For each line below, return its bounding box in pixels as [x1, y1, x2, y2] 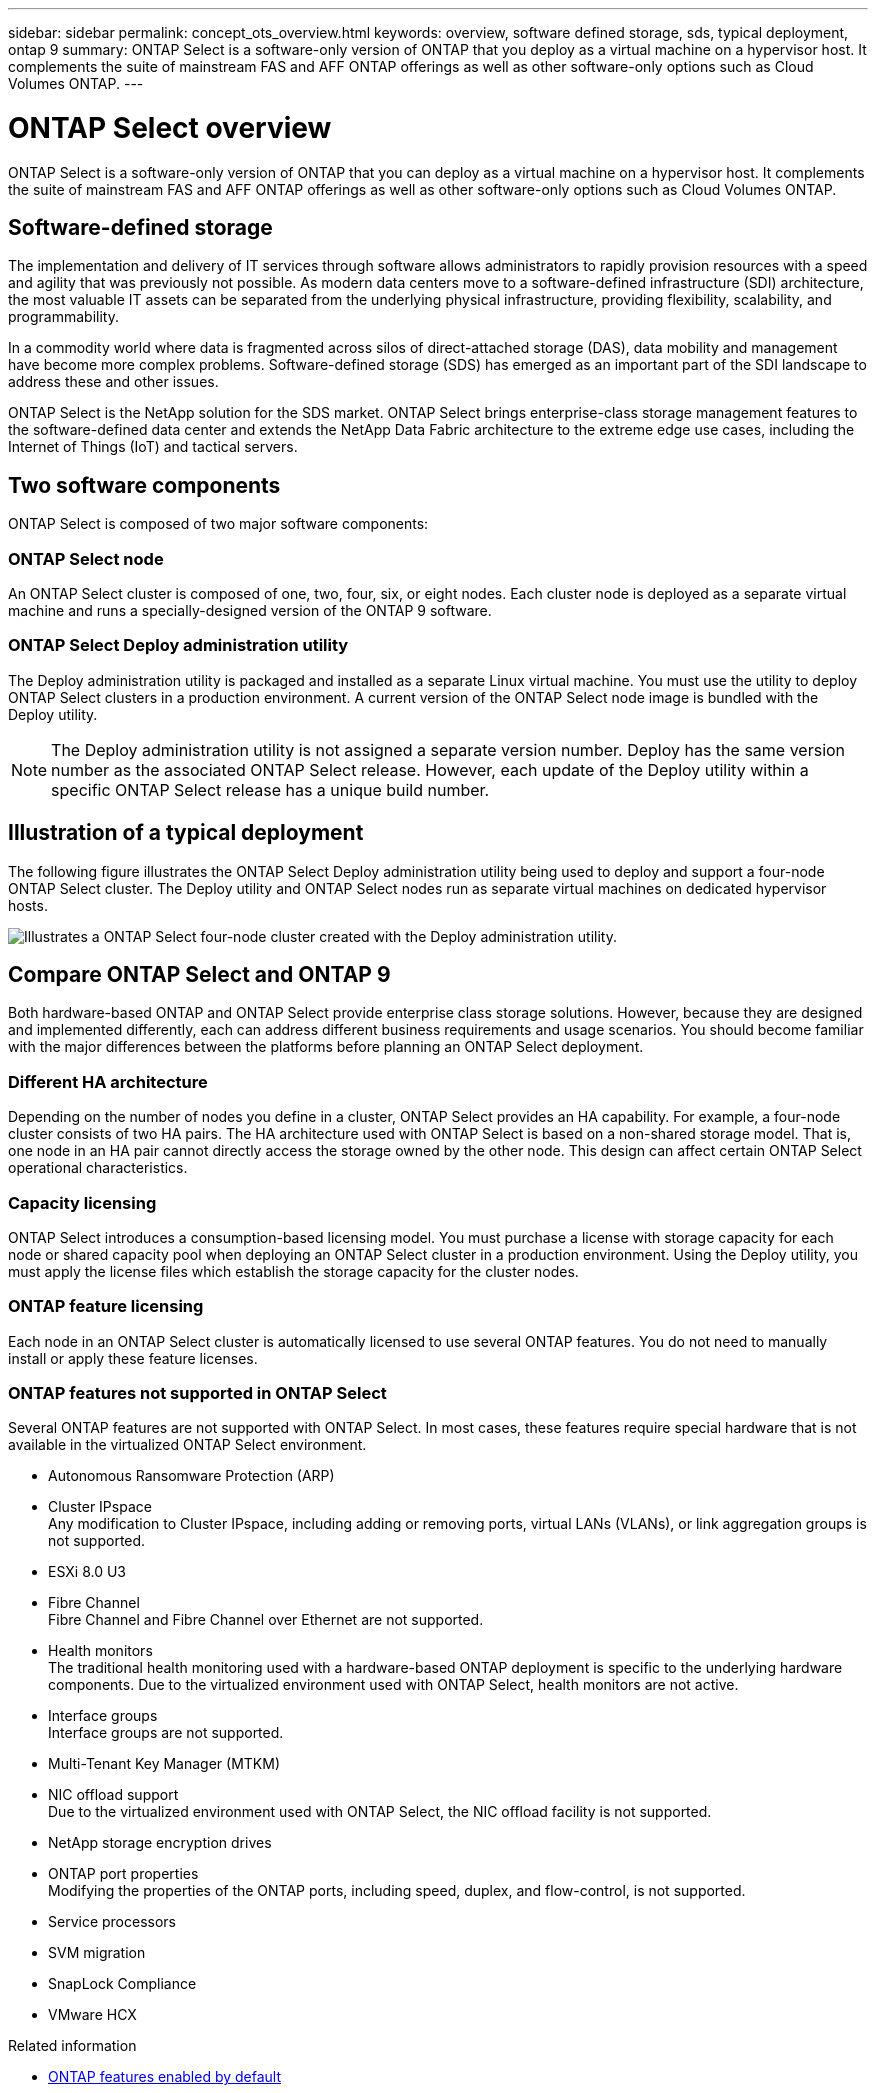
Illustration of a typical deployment [8, 820, 364, 846]
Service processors [48, 1913, 176, 1931]
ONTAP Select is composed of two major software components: [8, 515, 429, 533]
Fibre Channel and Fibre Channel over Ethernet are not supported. [48, 1611, 484, 1629]
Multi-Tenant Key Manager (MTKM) [48, 1755, 281, 1773]
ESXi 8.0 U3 [48, 1563, 126, 1581]
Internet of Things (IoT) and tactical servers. [8, 438, 298, 456]
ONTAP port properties [48, 1865, 199, 1883]
